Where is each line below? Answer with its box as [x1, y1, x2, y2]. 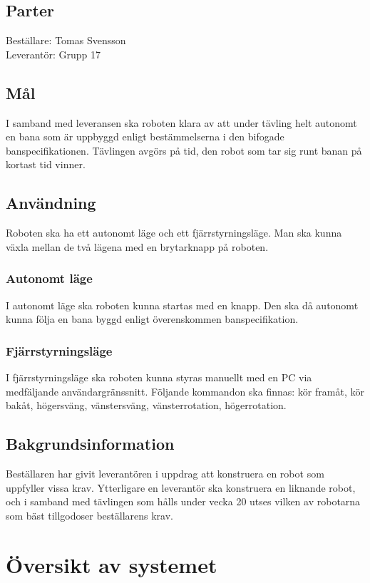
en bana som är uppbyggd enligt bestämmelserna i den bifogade [6, 129, 284, 144]
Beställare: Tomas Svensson [6, 33, 126, 48]
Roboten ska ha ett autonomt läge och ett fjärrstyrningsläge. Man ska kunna [6, 225, 342, 240]
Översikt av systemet [6, 550, 217, 579]
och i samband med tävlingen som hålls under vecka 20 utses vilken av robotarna [6, 494, 361, 509]
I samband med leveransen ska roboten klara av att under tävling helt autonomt [6, 115, 357, 130]
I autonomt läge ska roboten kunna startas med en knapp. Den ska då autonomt [6, 297, 359, 312]
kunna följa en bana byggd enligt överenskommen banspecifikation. [6, 311, 299, 326]
